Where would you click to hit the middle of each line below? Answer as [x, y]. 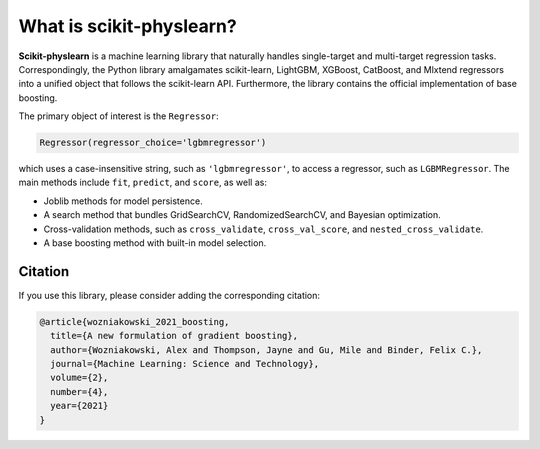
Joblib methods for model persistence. [123, 201]
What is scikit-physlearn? [127, 26]
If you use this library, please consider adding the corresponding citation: [169, 295]
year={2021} [79, 406]
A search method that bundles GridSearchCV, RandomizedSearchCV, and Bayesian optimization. [242, 215]
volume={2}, [79, 378]
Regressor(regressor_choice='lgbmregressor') [153, 143]
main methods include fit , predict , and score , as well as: [142, 182]
